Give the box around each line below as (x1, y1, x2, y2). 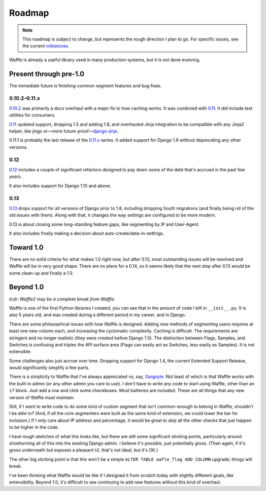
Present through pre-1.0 (9, 70, 85, 78)
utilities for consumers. (9, 112, 56, 118)
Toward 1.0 (9, 243, 44, 251)
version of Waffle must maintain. (9, 394, 75, 400)
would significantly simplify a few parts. (9, 365, 90, 370)
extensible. (9, 349, 32, 355)
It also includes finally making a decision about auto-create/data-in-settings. (9, 230, 165, 236)
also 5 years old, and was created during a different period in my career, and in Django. (9, 312, 186, 318)
